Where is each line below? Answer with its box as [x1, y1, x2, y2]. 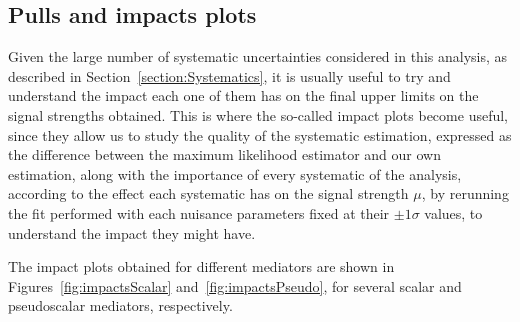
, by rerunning [421, 183, 509, 204]
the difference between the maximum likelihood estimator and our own [8, 144, 442, 165]
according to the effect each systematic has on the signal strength [8, 183, 409, 204]
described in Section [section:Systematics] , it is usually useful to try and [8, 65, 451, 86]
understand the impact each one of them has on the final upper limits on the [8, 85, 479, 106]
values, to [424, 202, 483, 223]
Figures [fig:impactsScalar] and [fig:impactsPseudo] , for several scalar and [8, 275, 462, 296]
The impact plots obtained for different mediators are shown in [8, 256, 395, 277]
